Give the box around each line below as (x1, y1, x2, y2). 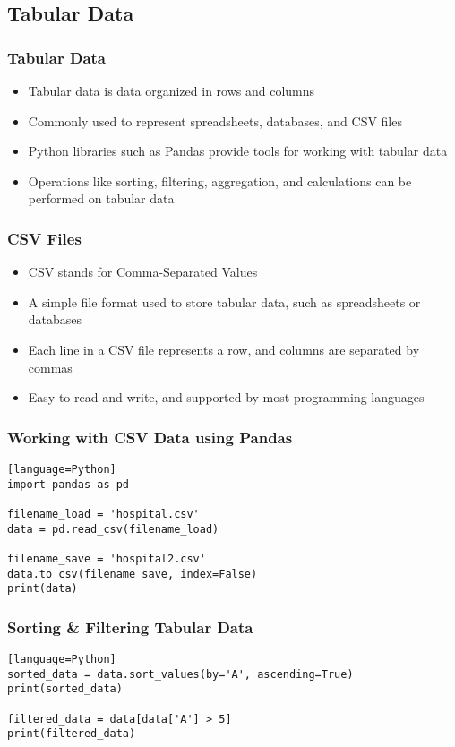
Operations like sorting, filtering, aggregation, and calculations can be (28, 171, 412, 190)
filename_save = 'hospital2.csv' (7, 552, 206, 565)
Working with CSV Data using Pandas (7, 425, 293, 448)
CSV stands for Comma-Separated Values (28, 262, 258, 281)
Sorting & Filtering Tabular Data (7, 615, 253, 638)
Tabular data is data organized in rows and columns (28, 82, 315, 99)
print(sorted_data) (7, 683, 123, 696)
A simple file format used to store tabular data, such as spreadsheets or (28, 292, 421, 311)
